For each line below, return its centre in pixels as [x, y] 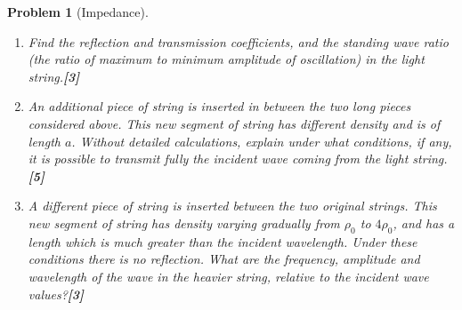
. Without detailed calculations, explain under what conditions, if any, [262, 141]
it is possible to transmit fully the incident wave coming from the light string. [238, 159]
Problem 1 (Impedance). [78, 12]
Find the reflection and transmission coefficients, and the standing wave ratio [238, 41]
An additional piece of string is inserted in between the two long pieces [219, 106]
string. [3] [54, 76]
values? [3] [56, 294]
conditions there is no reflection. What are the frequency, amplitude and [224, 259]
